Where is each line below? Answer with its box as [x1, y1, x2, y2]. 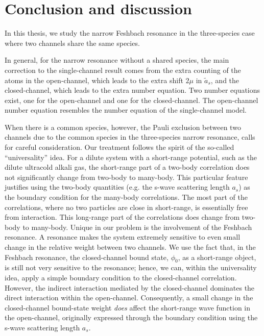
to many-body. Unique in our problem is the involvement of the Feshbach [22, 221, 252, 232]
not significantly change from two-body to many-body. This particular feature [5, 171, 248, 182]
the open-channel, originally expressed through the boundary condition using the [5, 312, 258, 323]
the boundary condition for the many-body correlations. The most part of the [5, 192, 248, 202]
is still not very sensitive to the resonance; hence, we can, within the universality [5, 262, 257, 273]
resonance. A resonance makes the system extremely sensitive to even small [5, 231, 241, 242]
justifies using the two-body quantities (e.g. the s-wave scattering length [5, 182, 230, 192]
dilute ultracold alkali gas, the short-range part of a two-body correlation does [5, 162, 250, 172]
